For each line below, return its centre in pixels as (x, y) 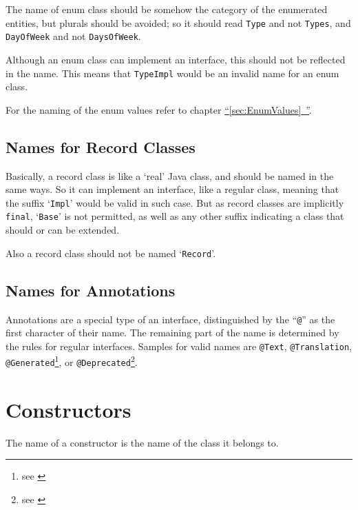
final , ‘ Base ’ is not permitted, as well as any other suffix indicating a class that (175, 216)
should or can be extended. (63, 230)
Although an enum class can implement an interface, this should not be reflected (176, 59)
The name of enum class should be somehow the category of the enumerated (167, 9)
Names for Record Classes (101, 146)
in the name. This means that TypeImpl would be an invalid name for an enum (172, 73)
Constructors (69, 409)
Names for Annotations (91, 290)
